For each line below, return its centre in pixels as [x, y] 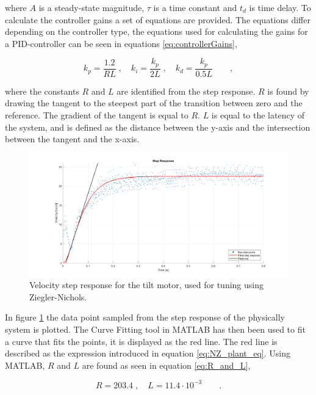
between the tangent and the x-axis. [72, 139]
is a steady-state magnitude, [92, 7]
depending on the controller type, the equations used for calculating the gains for [156, 31]
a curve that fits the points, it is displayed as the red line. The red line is [141, 341]
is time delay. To [280, 7]
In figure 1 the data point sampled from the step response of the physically [145, 317]
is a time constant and [195, 7]
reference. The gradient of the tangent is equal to [97, 115]
